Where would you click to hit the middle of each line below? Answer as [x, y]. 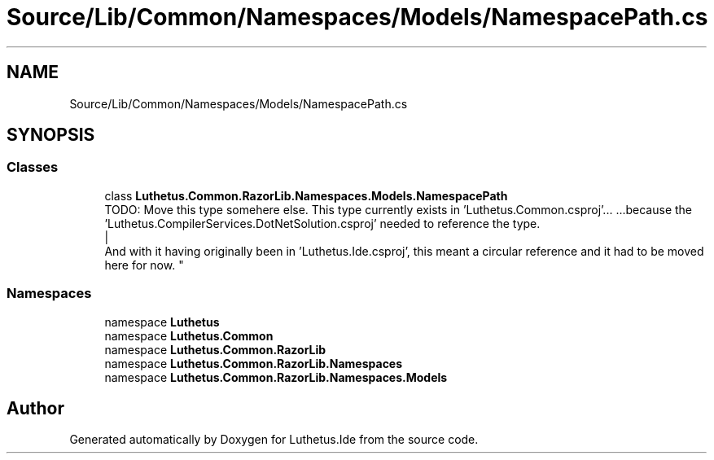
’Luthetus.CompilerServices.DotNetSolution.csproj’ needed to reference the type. [322, 223]
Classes [33, 167]
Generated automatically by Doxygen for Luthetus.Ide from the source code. [274, 440]
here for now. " [144, 265]
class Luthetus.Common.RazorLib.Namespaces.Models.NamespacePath [306, 195]
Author [35, 408]
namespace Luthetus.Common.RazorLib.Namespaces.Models [276, 377]
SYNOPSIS [51, 135]
